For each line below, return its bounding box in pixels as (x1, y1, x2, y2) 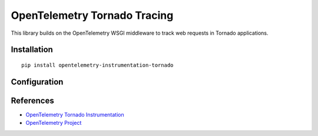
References (11, 95, 54, 105)
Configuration (11, 77, 64, 87)
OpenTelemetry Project (25, 120, 82, 127)
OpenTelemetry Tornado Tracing (11, 9, 174, 22)
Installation (11, 45, 53, 55)
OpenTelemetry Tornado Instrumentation (25, 111, 124, 118)
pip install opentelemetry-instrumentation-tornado (21, 62, 174, 68)
